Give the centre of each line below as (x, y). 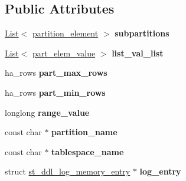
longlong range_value (47, 112)
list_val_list (138, 53)
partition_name (84, 132)
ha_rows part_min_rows (55, 92)
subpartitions (142, 33)
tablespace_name (88, 151)
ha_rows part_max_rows (56, 73)
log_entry (160, 171)
